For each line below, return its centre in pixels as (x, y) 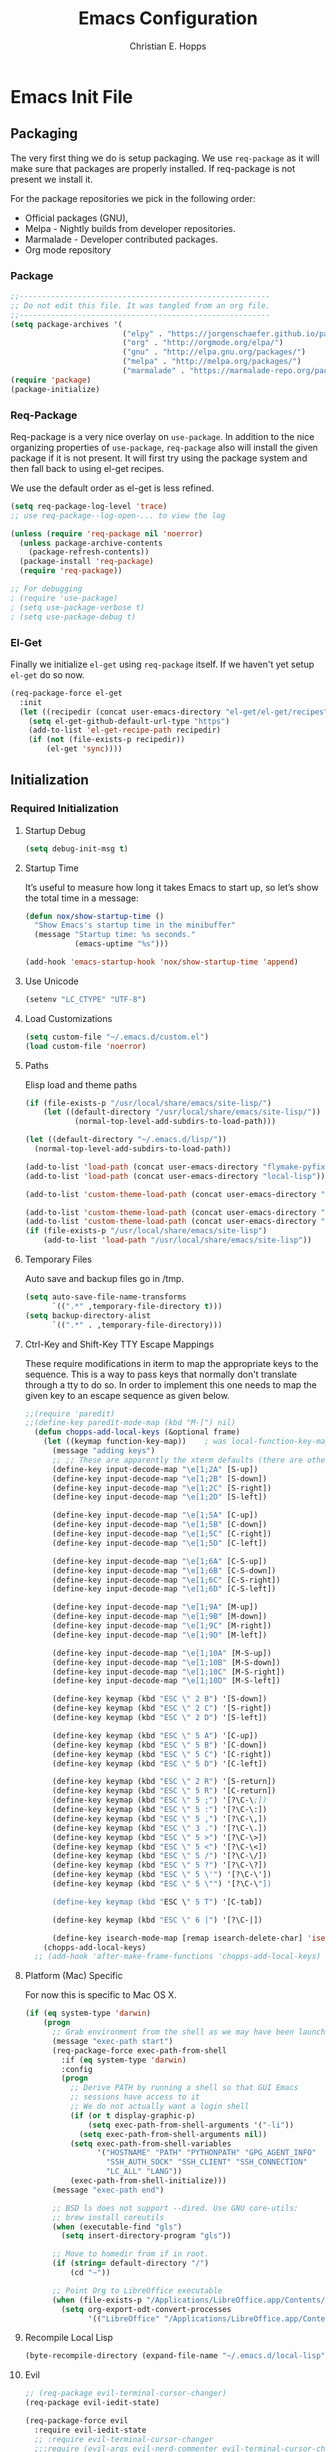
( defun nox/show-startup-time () (94, 916)
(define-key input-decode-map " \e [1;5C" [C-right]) (161, 1534)
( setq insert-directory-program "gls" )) (146, 2236)
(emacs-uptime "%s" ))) (121, 944)
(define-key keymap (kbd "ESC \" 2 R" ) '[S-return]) (164, 1782)
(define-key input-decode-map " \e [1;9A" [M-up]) (155, 1607)
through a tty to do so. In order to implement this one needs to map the (171, 1384)
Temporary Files (58, 1259)
